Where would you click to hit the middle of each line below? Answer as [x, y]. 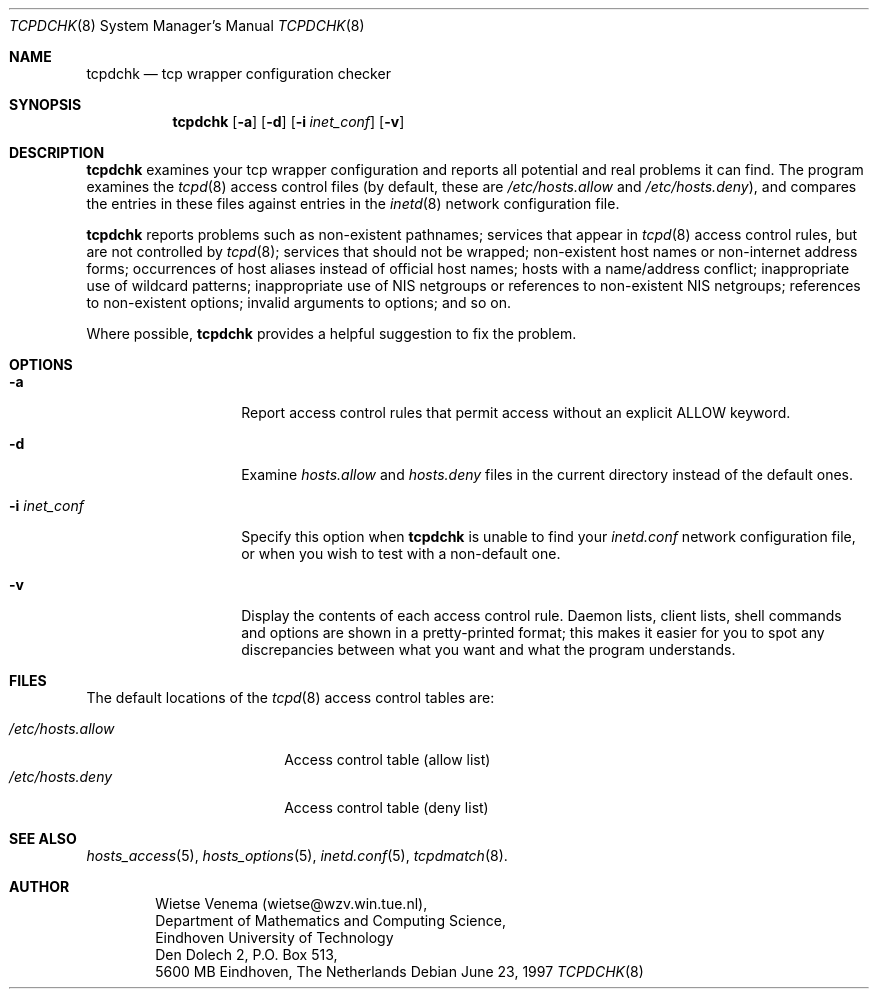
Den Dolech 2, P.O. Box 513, [246, 954]
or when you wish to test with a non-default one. [401, 553]
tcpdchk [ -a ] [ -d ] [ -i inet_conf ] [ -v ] [288, 121]
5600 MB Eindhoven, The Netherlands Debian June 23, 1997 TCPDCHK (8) [399, 971]
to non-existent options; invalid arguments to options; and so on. [298, 302]
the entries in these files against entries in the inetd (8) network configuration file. [353, 203]
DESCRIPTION [57, 152]
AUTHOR [39, 886]
